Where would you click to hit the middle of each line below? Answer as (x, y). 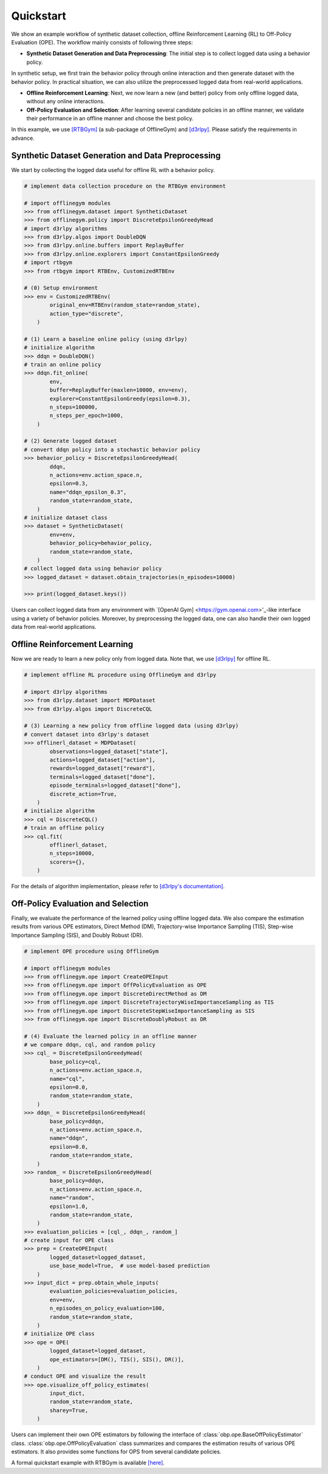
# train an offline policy (64, 828)
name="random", (72, 1198)
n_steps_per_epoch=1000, (87, 416)
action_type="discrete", (87, 314)
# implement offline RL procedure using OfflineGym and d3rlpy (120, 675)
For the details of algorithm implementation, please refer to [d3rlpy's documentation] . (118, 886)
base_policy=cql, (75, 1061)
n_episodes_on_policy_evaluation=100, (107, 1308)
